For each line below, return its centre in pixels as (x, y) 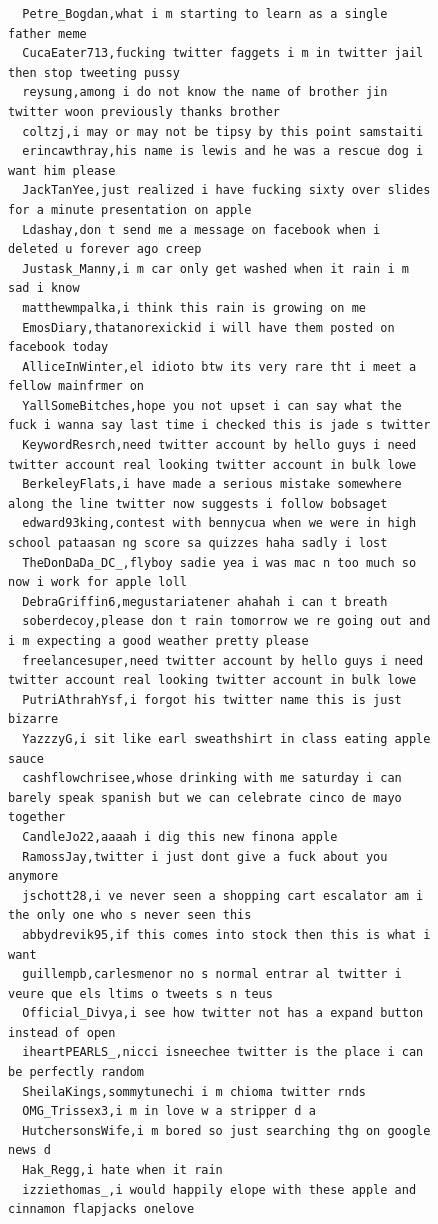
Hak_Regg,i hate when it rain (122, 1170)
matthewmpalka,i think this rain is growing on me (194, 307)
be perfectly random (76, 1072)
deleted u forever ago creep (105, 249)
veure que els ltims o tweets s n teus (140, 993)
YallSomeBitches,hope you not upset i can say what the (212, 405)
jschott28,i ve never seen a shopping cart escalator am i (223, 895)
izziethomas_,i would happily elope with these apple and (219, 1189)
